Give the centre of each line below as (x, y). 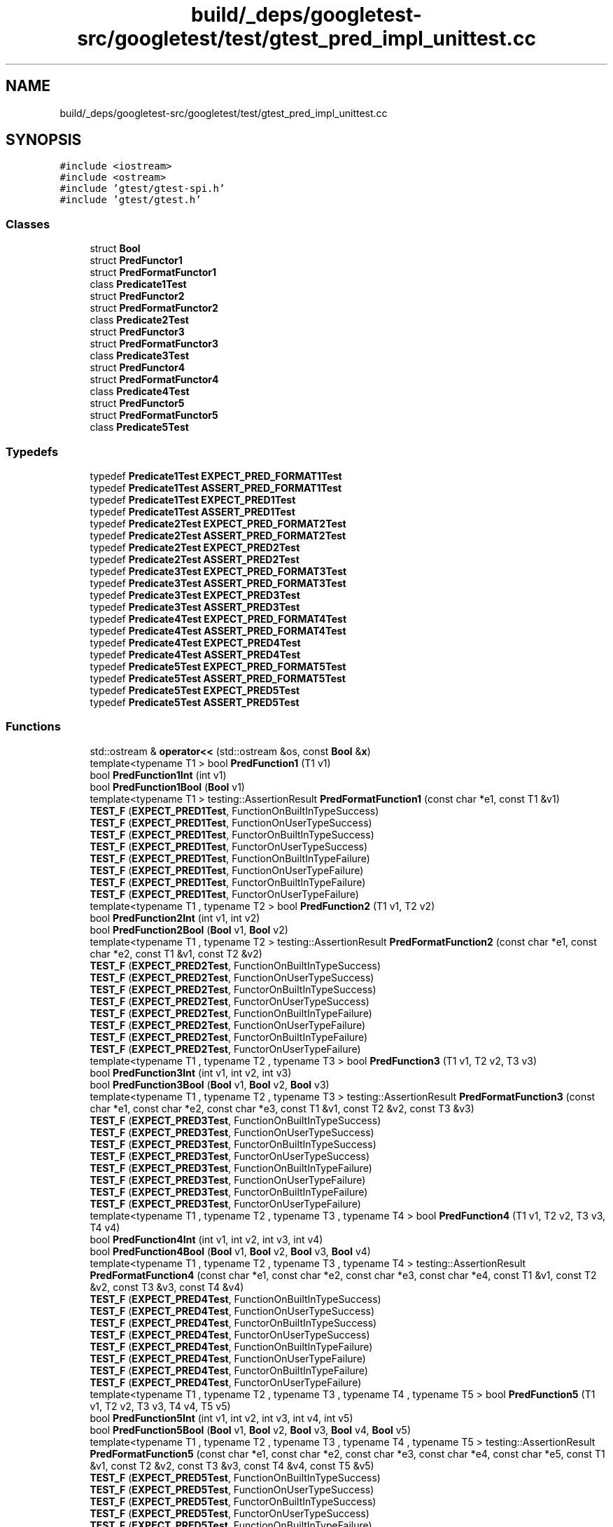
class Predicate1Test (138, 284)
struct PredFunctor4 (138, 368)
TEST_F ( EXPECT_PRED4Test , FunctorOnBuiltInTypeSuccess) (233, 1322)
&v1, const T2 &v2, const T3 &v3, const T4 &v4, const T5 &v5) (232, 1465)
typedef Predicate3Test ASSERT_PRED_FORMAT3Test (218, 583)
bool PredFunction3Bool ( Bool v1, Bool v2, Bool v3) (210, 1084)
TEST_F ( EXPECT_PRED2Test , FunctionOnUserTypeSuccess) (232, 977)
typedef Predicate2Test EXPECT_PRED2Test (195, 547)
